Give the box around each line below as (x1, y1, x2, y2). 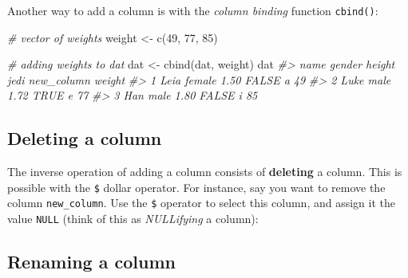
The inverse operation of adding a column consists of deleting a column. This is (7, 163, 402, 180)
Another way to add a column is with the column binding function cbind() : (7, 2, 378, 18)
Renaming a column (7, 249, 176, 274)
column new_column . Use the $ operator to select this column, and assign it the (7, 194, 395, 211)
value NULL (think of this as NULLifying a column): (7, 210, 259, 227)
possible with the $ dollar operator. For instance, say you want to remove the (7, 178, 386, 195)
